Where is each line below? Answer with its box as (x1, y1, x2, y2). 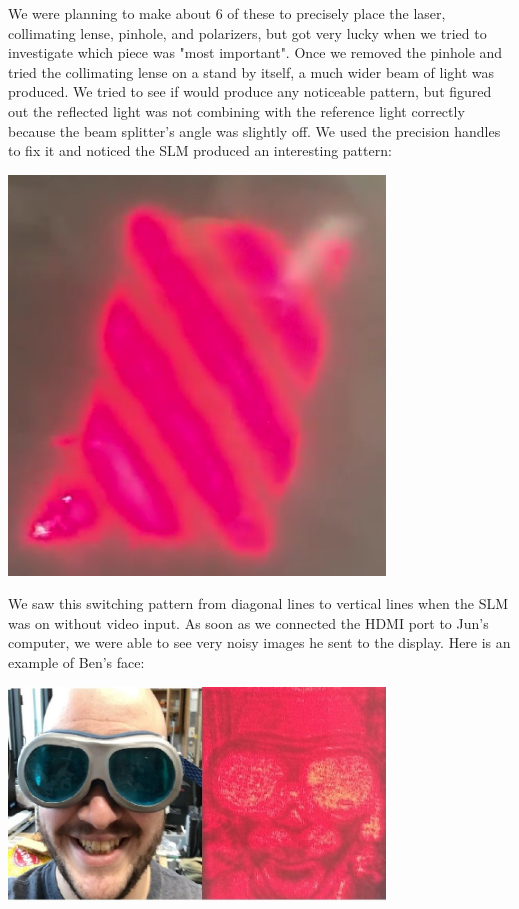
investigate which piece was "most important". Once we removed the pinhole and (8, 42, 503, 63)
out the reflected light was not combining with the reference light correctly (8, 100, 465, 121)
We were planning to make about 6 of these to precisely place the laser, (8, 3, 446, 23)
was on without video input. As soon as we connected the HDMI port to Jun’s (8, 612, 489, 633)
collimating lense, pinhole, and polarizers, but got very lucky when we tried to (8, 22, 487, 43)
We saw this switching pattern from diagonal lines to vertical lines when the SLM (8, 593, 509, 614)
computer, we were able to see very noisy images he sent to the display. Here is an (8, 632, 511, 653)
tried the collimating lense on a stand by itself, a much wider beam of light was (8, 61, 495, 82)
